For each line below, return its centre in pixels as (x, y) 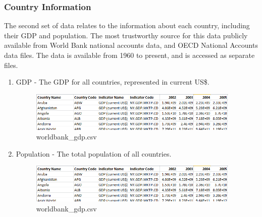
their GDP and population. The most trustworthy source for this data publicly (126, 35)
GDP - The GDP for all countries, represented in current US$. (113, 82)
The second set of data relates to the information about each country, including (127, 25)
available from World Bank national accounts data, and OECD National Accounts (131, 45)
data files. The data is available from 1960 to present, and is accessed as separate (129, 55)
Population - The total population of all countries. (94, 153)
